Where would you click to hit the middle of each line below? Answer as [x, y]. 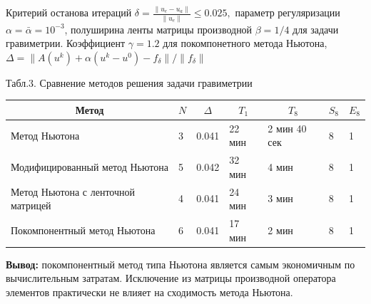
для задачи [316, 29]
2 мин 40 [287, 128]
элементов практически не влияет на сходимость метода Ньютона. [149, 292]
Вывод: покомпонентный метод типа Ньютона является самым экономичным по [181, 264]
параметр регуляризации [288, 12]
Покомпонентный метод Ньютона [83, 230]
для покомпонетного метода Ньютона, [245, 43]
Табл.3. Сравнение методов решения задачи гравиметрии [129, 82]
